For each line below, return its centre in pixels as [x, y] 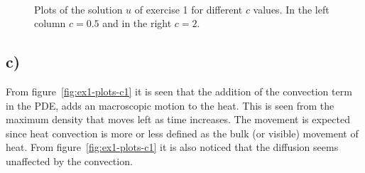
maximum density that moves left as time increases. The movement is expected [178, 119]
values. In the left [291, 9]
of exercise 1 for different [189, 9]
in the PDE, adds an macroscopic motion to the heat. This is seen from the [170, 105]
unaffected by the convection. [69, 161]
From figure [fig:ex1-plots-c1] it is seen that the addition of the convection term [179, 91]
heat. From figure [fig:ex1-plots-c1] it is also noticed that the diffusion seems [172, 147]
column [50, 23]
